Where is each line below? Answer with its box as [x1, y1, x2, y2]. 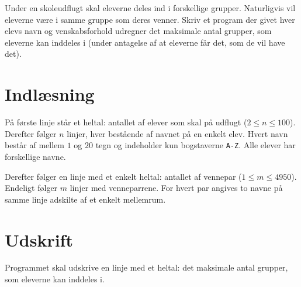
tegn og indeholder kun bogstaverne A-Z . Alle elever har [95, 139, 296, 151]
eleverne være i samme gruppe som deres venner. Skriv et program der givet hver [5, 13, 295, 25]
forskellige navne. [5, 150, 66, 162]
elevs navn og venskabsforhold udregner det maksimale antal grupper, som [5, 25, 272, 37]
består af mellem [5, 139, 64, 151]
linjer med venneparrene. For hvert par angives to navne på [70, 182, 283, 194]
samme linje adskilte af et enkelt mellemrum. [5, 193, 166, 205]
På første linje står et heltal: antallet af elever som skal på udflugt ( [5, 116, 247, 128]
